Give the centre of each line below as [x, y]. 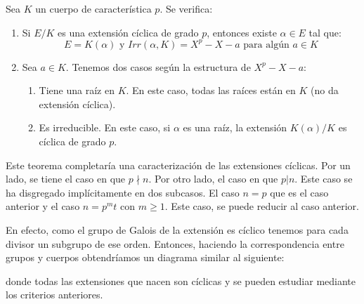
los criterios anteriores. [54, 295]
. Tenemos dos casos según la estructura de [158, 66]
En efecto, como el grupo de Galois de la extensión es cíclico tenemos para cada [177, 230]
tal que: [325, 32]
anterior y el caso [43, 206]
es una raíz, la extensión [235, 127]
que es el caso [299, 192]
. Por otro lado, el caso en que [213, 179]
